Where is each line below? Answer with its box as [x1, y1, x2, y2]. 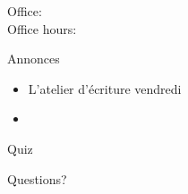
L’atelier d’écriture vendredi [28, 79, 182, 97]
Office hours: [7, 19, 77, 38]
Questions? [7, 169, 67, 188]
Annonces [7, 49, 60, 68]
